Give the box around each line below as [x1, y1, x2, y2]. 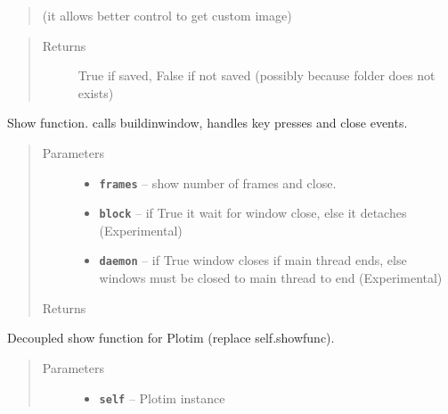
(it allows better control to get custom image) [42, 6, 292, 24]
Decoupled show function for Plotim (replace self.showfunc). [7, 328, 335, 347]
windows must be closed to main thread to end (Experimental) [99, 269, 443, 287]
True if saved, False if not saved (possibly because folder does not [77, 66, 436, 85]
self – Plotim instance [99, 388, 225, 407]
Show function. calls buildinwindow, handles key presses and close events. [7, 113, 408, 132]
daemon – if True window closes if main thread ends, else [99, 251, 407, 269]
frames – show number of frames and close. [99, 173, 337, 192]
